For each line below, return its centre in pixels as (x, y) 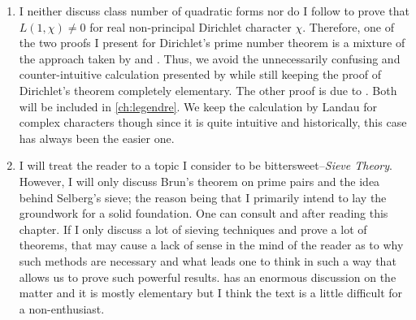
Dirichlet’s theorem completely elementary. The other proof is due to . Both (208, 90)
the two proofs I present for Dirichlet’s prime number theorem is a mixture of (212, 43)
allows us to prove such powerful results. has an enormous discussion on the (208, 277)
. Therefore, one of (348, 26)
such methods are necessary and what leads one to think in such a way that (208, 260)
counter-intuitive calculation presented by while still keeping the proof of (200, 74)
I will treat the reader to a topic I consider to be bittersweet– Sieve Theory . (206, 165)
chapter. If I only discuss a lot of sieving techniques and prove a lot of (193, 229)
